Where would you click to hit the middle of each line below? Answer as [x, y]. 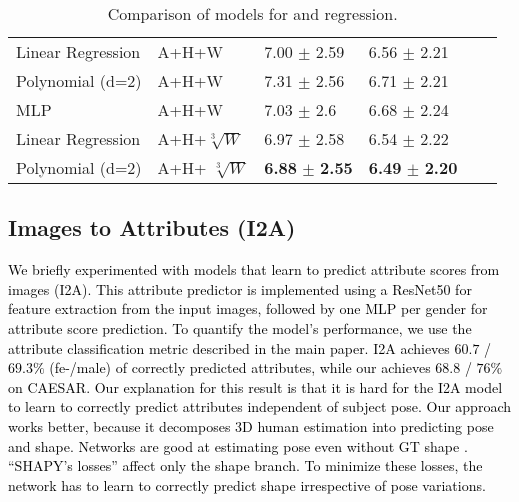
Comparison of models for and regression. [252, 13]
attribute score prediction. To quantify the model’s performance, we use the [240, 327]
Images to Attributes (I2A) [152, 227]
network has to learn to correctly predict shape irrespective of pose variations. [247, 484]
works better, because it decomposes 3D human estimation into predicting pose [251, 425]
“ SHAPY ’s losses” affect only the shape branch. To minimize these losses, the [245, 465]
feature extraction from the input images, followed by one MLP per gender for [248, 308]
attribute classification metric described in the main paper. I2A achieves [229, 347]
